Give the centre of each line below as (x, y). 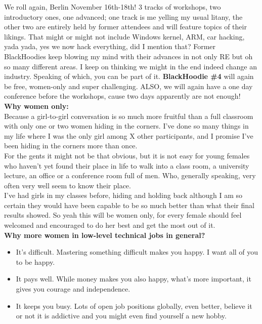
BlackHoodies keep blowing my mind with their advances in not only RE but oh (128, 56)
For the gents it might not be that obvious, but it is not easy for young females (127, 155)
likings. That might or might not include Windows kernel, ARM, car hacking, (124, 36)
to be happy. (35, 261)
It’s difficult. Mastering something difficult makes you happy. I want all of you (137, 252)
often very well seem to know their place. (68, 185)
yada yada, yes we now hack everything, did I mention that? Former (110, 46)
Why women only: (36, 106)
